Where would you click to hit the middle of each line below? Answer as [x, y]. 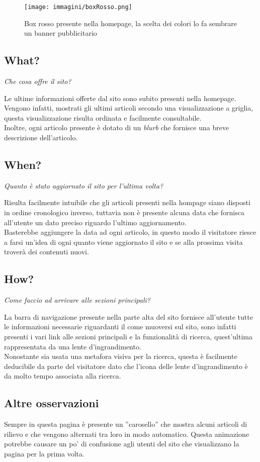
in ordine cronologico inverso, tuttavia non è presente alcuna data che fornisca [124, 212]
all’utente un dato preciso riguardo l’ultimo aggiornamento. [95, 222]
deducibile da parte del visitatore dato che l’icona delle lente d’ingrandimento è [126, 366]
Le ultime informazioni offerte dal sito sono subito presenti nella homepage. [120, 98]
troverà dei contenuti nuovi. [47, 252]
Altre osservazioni [52, 403]
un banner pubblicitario [61, 33]
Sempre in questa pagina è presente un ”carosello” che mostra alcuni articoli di [126, 424]
